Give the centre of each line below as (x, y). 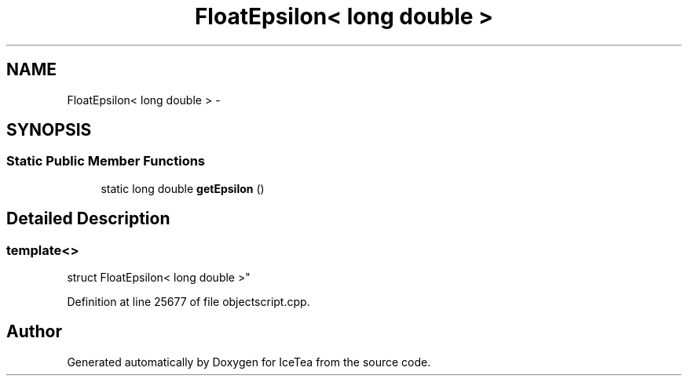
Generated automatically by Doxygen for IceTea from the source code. (249, 362)
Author (34, 332)
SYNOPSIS (49, 130)
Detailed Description (88, 219)
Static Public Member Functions (106, 161)
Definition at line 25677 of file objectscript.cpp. (188, 302)
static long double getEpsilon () (183, 188)
